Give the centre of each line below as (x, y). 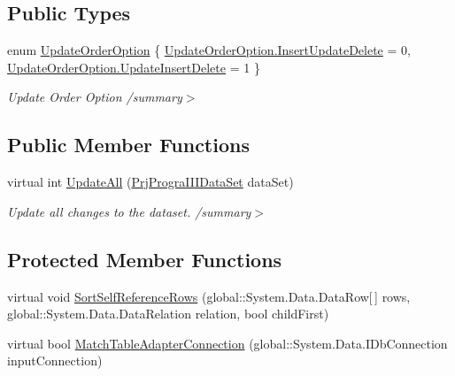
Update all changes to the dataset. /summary (129, 211)
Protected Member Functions (145, 259)
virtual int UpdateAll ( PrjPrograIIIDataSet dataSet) (150, 182)
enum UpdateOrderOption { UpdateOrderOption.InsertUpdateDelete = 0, (209, 50)
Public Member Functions (128, 145)
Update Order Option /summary (95, 97)
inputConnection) (55, 361)
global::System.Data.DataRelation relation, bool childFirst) (168, 314)
